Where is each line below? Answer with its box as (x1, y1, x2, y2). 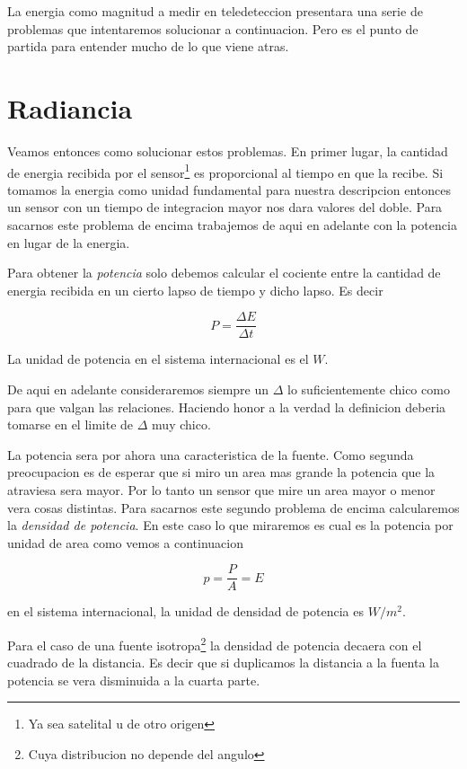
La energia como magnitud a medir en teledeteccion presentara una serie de (7, 2, 423, 20)
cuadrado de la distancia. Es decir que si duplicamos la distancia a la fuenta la (7, 653, 439, 672)
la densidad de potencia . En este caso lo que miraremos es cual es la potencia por (7, 516, 454, 535)
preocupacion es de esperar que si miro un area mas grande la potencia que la (7, 463, 436, 482)
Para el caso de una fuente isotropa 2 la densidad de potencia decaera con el (7, 632, 422, 654)
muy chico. (152, 415, 211, 434)
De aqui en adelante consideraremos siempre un (7, 379, 269, 398)
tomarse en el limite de (7, 415, 134, 434)
